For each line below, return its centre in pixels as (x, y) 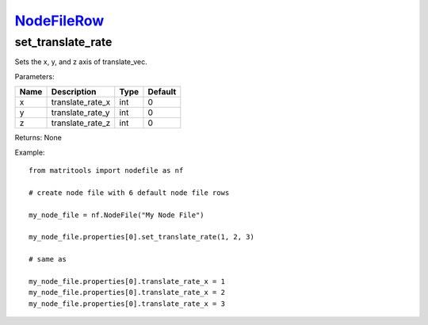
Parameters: (34, 76)
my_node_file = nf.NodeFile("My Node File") (117, 215)
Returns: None (38, 138)
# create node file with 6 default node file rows (129, 193)
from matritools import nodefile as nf (106, 170)
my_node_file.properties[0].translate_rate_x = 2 (127, 292)
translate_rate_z (81, 123)
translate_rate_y (80, 113)
